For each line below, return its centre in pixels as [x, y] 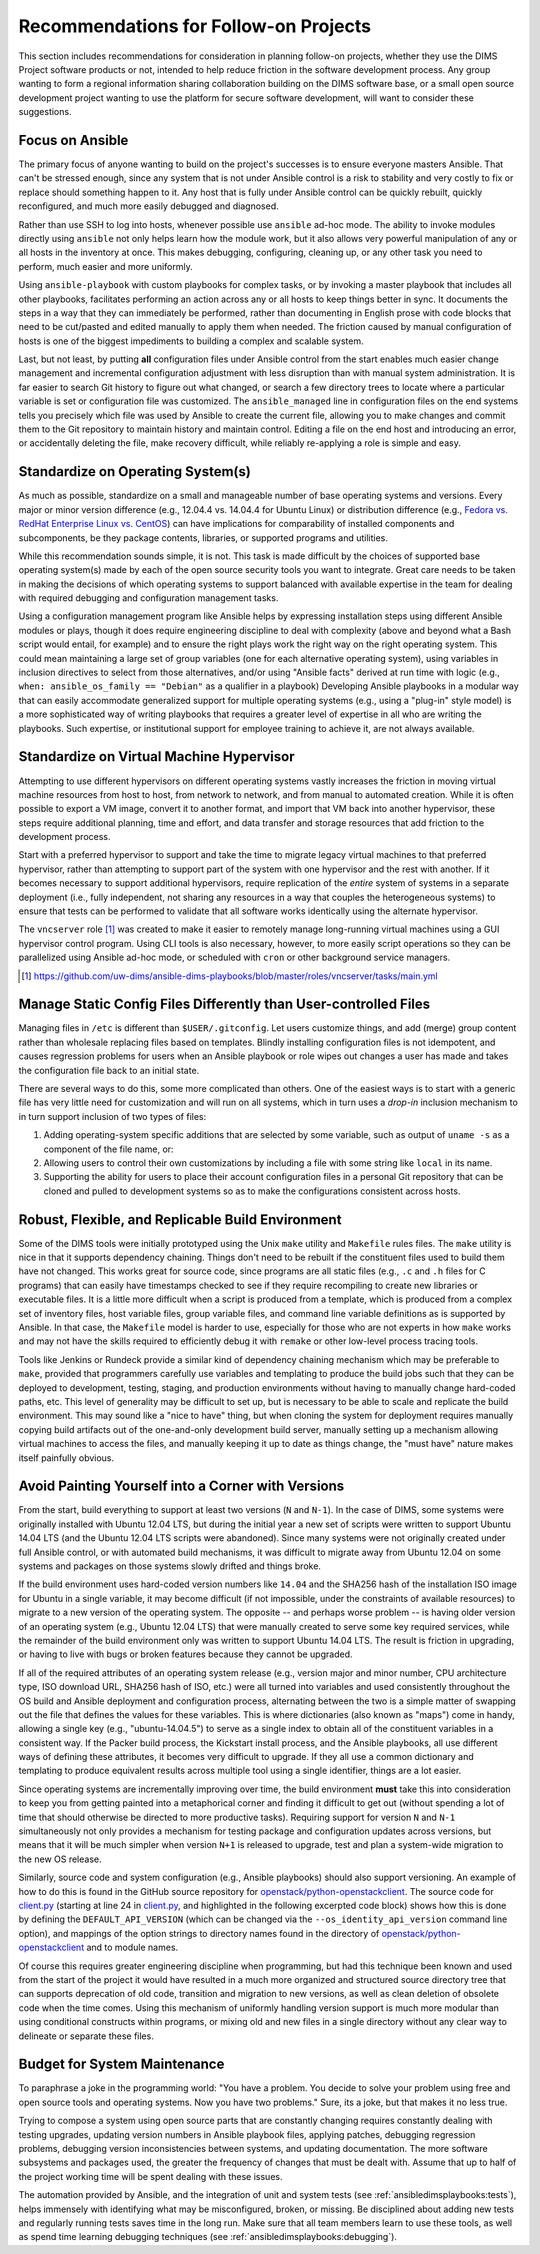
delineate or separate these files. [86, 2036]
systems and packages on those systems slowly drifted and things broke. [170, 1566]
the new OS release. [60, 1859]
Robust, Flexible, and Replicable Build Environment [180, 1219]
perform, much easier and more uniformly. [106, 266]
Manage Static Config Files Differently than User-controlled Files [224, 1004]
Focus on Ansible [73, 140]
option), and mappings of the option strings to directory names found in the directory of [199, 1933]
